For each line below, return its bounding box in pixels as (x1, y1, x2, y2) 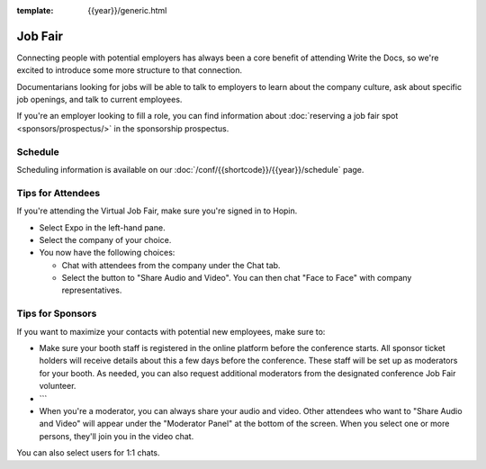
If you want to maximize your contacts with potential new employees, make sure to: (16, 326, 326, 337)
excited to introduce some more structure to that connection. (16, 65, 243, 76)
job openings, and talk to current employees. (16, 95, 183, 105)
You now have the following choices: (39, 248, 175, 258)
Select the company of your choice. (39, 234, 172, 245)
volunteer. (39, 381, 76, 392)
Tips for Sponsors (16, 307, 97, 320)
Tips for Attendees (16, 186, 101, 199)
